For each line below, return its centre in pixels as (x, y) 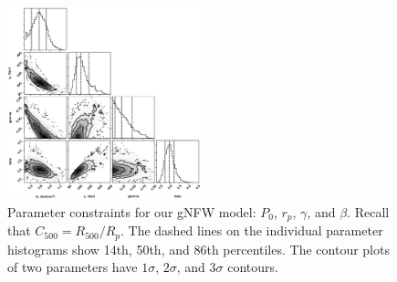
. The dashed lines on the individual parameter (251, 230)
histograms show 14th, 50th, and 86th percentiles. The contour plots (198, 249)
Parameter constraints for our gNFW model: (132, 211)
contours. (253, 267)
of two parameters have (73, 267)
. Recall (368, 211)
